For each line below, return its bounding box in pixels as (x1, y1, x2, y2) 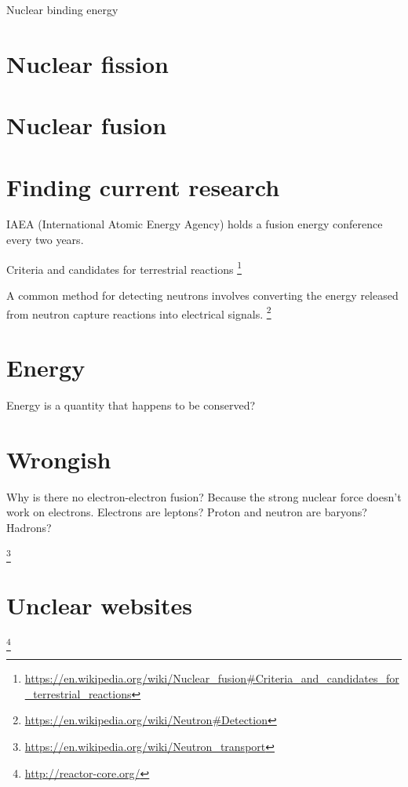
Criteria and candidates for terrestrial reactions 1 (6, 258, 242, 277)
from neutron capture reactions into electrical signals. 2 (6, 303, 271, 322)
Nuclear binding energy (6, 2, 118, 17)
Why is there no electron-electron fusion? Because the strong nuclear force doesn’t (6, 488, 402, 505)
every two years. (6, 231, 84, 248)
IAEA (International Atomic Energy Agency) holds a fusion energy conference (6, 216, 383, 232)
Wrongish (6, 443, 111, 475)
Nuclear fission (6, 47, 169, 79)
